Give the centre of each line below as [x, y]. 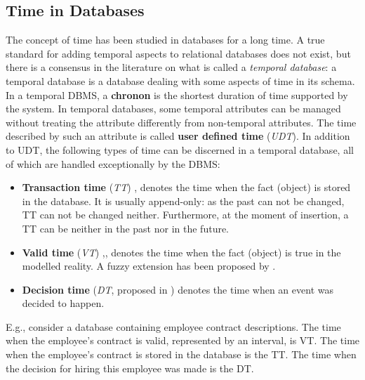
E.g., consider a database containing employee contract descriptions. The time [173, 326]
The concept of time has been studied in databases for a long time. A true [165, 40]
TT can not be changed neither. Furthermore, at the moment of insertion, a [185, 215]
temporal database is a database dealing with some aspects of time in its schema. [180, 80]
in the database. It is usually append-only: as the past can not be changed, [183, 201]
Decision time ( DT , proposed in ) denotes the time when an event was [178, 289]
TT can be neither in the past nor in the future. [126, 228]
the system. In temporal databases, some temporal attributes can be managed [173, 109]
